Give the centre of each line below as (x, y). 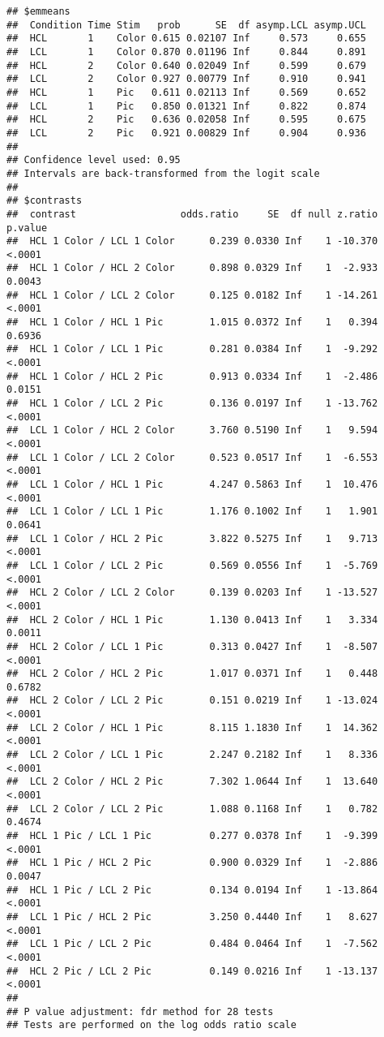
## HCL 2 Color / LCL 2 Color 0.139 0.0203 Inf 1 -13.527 (192, 593)
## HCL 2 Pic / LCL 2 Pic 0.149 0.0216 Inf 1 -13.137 (192, 971)
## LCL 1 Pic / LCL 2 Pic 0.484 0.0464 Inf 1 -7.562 (192, 944)
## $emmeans (38, 11)
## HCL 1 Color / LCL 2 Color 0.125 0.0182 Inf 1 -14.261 (192, 295)
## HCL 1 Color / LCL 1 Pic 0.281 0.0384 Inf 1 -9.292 (192, 349)
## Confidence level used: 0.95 (94, 160)
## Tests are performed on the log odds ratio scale (151, 1025)
